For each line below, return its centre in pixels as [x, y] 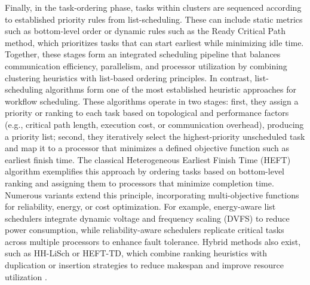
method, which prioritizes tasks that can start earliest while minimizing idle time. [154, 42]
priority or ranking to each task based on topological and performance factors [147, 113]
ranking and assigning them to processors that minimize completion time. [139, 183]
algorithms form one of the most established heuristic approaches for [171, 89]
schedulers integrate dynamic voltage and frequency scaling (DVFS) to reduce [147, 218]
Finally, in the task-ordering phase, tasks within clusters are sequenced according [153, 7]
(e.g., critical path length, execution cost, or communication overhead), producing [154, 124]
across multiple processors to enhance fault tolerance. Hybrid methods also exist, [153, 241]
